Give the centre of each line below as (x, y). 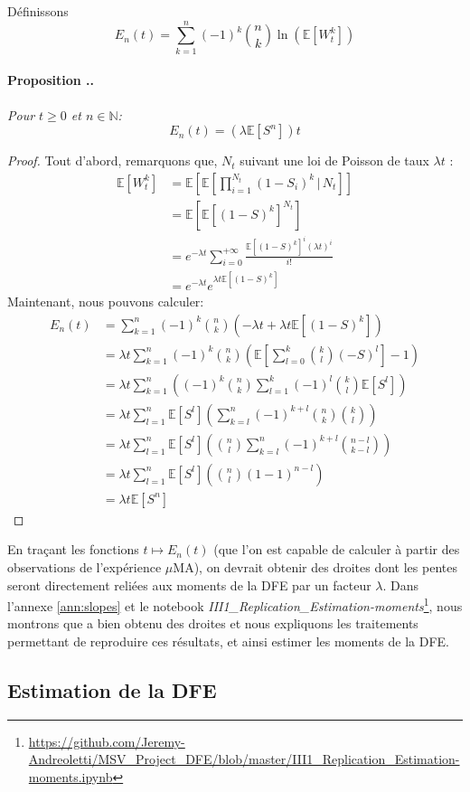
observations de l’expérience (85, 567)
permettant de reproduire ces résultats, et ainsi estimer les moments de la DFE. (228, 641)
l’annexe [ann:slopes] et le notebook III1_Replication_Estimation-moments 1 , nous (235, 604)
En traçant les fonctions (73, 549)
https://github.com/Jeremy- (107, 741)
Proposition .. (51, 80)
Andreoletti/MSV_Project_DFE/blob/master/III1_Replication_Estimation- (244, 759)
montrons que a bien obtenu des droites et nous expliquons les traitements (213, 623)
